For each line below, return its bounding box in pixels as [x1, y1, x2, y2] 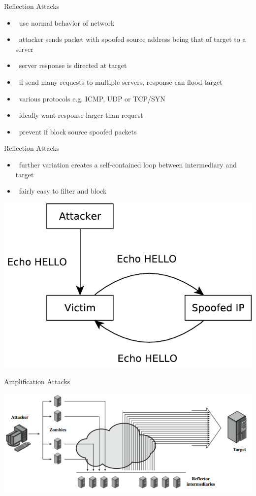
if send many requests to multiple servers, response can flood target [19, 76, 223, 87]
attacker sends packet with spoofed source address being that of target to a [19, 34, 246, 44]
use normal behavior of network [19, 17, 115, 28]
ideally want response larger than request [19, 110, 143, 120]
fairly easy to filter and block [19, 186, 107, 196]
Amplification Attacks [4, 376, 70, 386]
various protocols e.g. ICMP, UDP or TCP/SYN [19, 93, 165, 103]
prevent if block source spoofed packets [19, 126, 137, 136]
